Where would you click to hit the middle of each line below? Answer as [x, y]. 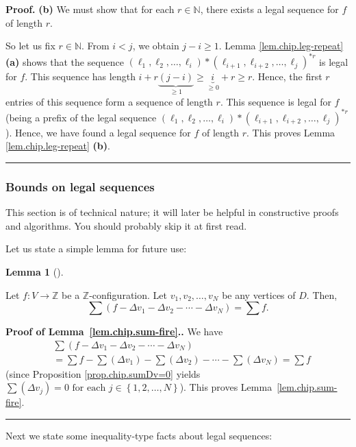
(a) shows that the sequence [65, 61]
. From [96, 46]
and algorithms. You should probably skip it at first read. [126, 225]
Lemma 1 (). [35, 271]
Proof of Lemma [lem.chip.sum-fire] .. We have [114, 331]
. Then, [322, 294]
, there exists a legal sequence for [269, 9]
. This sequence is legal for [276, 101]
